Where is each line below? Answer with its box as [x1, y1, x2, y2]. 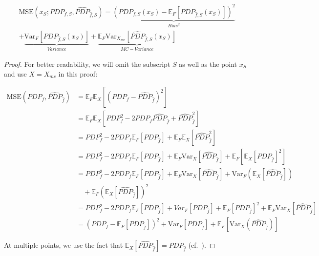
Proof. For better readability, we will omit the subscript [4, 59, 170, 69]
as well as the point [179, 59, 237, 69]
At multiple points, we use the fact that [4, 240, 123, 250]
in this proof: [58, 68, 98, 79]
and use [4, 68, 27, 79]
